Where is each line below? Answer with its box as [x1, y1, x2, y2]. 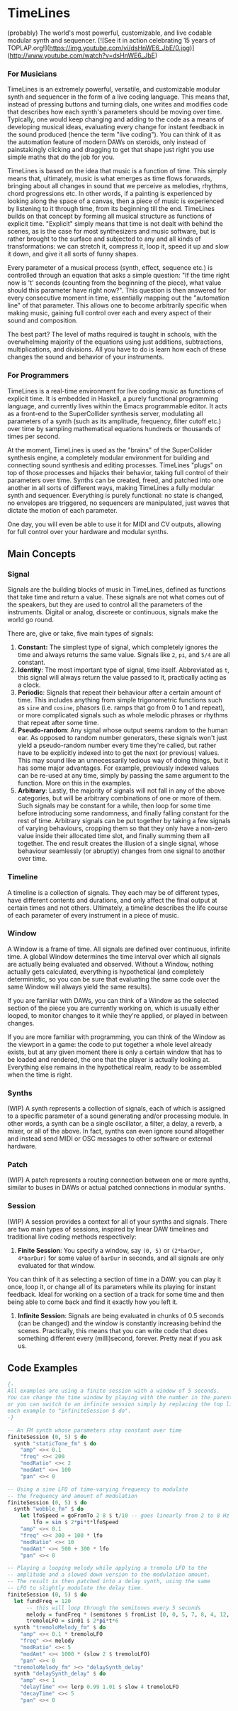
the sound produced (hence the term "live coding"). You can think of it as [7, 130, 222, 139]
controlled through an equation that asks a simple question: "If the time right [7, 271, 230, 280]
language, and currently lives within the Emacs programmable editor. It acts [7, 401, 228, 410]
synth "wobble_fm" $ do [13, 1506, 84, 1513]
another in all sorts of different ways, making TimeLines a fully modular [7, 483, 215, 491]
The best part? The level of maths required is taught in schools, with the [7, 330, 217, 339]
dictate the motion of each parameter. [7, 506, 118, 514]
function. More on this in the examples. [17, 779, 132, 788]
